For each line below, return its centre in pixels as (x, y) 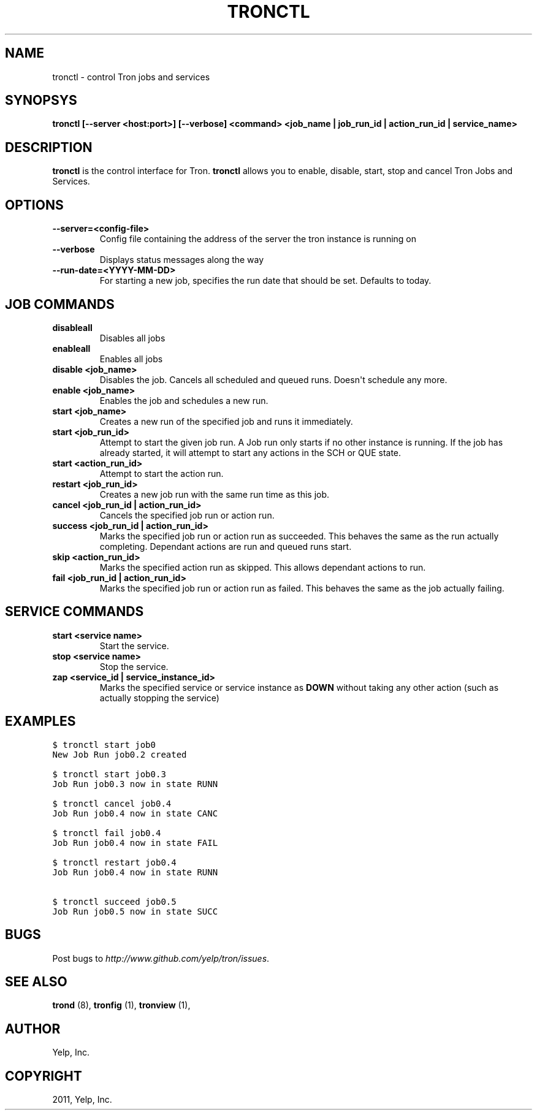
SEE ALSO (36, 981)
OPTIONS (34, 205)
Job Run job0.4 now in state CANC (135, 813)
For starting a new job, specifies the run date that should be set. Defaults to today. (265, 281)
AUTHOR (33, 1029)
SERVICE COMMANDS (74, 612)
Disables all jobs (132, 338)
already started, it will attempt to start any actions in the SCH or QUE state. (250, 452)
